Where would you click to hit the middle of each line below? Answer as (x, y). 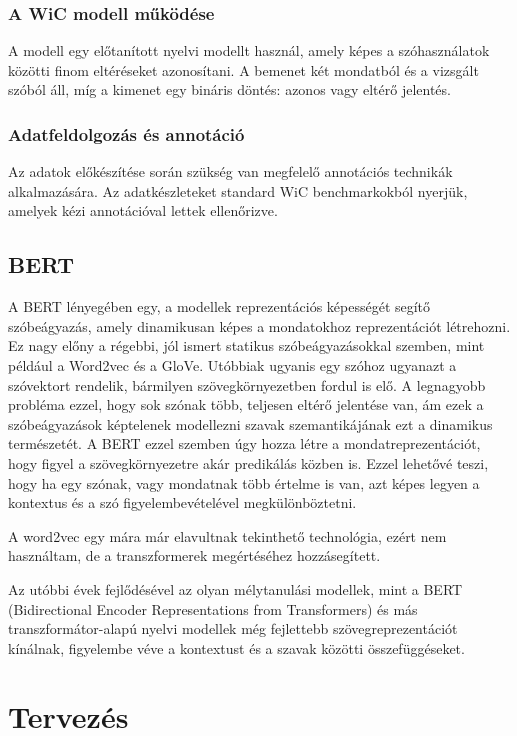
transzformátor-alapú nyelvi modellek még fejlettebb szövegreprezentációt (233, 628)
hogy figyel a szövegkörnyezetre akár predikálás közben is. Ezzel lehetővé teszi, (248, 462)
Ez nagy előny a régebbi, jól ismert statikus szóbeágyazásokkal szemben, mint (246, 345)
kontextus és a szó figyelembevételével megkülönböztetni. (182, 502)
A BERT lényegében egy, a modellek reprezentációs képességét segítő (219, 306)
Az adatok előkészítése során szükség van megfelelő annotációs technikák (230, 171)
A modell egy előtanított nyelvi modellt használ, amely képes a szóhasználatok (249, 50)
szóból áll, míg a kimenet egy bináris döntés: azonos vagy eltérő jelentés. (229, 89)
